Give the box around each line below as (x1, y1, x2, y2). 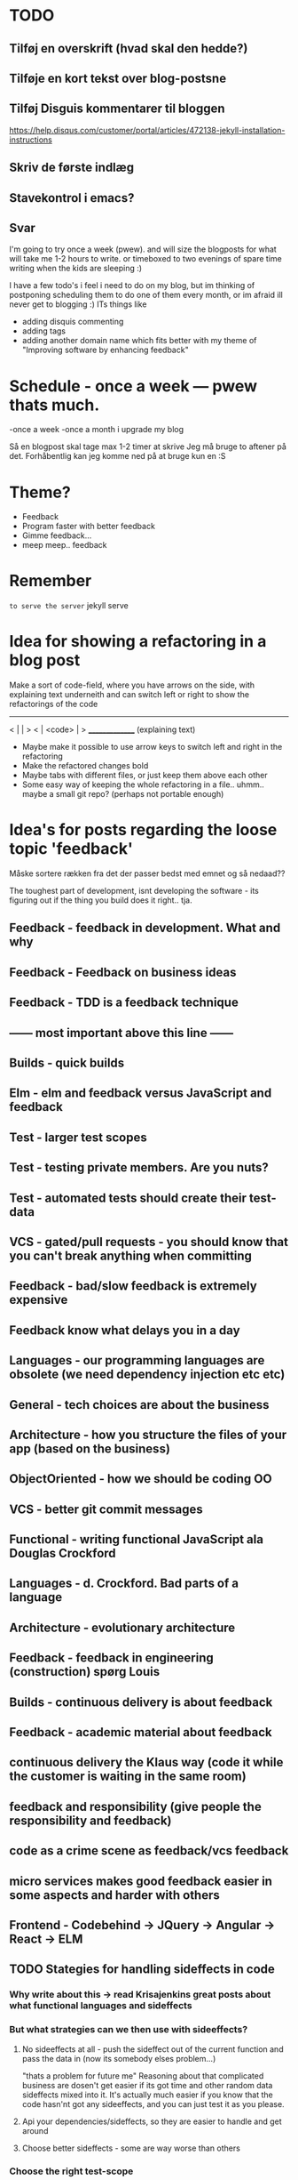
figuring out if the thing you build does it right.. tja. (9, 895, 192, 905)
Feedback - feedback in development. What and (9, 921, 281, 936)
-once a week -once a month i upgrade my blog (9, 424, 184, 435)
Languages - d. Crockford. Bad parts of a (9, 1576, 239, 1591)
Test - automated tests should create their (9, 1190, 247, 1205)
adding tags (21, 326, 67, 336)
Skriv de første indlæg (9, 160, 135, 175)
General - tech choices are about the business (9, 1397, 270, 1412)
